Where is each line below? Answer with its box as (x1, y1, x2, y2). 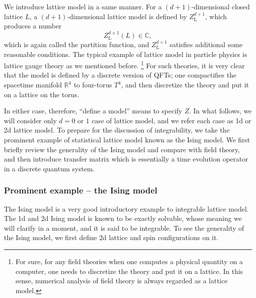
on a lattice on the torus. (4, 89, 79, 99)
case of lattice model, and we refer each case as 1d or (92, 115, 252, 125)
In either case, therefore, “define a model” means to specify (4, 106, 182, 116)
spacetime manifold (4, 80, 62, 90)
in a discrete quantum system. (4, 163, 95, 173)
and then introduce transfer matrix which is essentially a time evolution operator (4, 154, 249, 164)
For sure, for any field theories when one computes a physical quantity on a (15, 256, 243, 266)
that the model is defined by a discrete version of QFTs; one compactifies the (4, 70, 236, 80)
